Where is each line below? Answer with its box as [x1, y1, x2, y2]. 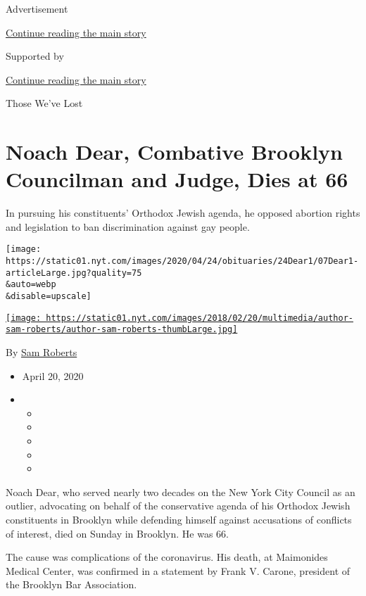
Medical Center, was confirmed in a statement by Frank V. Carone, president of [6, 563, 351, 578]
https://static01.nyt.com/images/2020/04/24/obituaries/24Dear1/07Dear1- [6, 256, 359, 267]
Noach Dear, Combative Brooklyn [6, 137, 343, 166]
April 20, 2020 [22, 368, 84, 383]
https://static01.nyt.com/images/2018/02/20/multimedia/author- [46, 312, 353, 323]
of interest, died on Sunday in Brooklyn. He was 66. [6, 526, 229, 540]
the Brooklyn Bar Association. [6, 577, 137, 592]
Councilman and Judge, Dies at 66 [6, 165, 348, 194]
